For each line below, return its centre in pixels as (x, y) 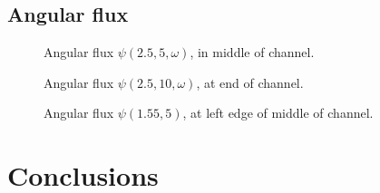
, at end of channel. (250, 82)
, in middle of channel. (252, 52)
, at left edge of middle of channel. (278, 113)
